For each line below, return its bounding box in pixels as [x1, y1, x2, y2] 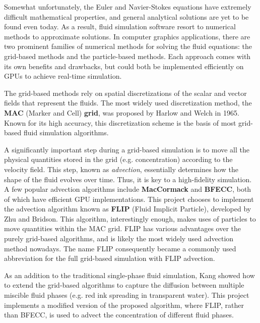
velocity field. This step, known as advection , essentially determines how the [4, 164, 238, 174]
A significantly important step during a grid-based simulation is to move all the [4, 144, 250, 154]
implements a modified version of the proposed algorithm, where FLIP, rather [4, 299, 244, 310]
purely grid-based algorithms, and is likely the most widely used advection [4, 233, 234, 244]
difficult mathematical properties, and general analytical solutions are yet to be [4, 11, 249, 22]
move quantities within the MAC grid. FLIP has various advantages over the [4, 223, 241, 234]
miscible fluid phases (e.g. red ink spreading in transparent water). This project [4, 290, 249, 300]
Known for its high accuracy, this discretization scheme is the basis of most [4, 117, 236, 128]
